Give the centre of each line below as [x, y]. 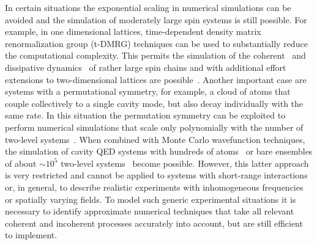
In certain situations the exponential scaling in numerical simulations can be [148, 7]
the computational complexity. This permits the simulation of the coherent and [155, 55]
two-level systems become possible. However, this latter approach [185, 163]
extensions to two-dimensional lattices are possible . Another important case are [156, 79]
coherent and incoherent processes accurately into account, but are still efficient [154, 223]
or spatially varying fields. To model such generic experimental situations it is [151, 199]
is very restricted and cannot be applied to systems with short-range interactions [156, 175]
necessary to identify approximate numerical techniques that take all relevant [150, 211]
